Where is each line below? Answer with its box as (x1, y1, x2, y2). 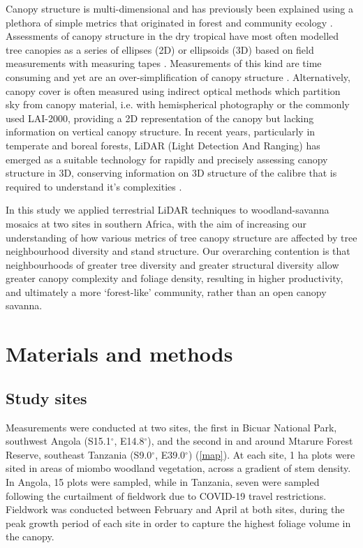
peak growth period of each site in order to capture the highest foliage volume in (6, 515, 351, 530)
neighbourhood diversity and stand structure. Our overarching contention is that (6, 244, 350, 258)
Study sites (6, 387, 87, 408)
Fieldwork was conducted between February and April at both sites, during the (6, 502, 345, 517)
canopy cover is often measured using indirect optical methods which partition (6, 83, 341, 98)
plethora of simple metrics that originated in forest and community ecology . (6, 15, 333, 29)
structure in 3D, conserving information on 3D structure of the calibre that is (6, 165, 337, 180)
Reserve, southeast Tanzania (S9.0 (6, 447, 152, 461)
